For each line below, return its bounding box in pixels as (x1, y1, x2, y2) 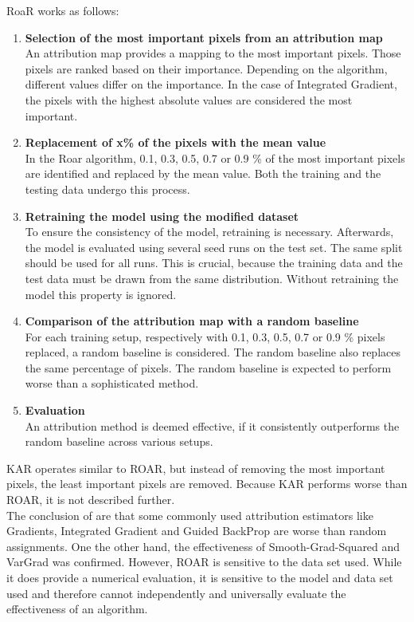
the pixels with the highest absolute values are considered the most (25, 91, 353, 108)
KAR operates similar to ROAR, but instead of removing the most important (6, 459, 385, 476)
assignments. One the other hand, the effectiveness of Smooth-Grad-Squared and (6, 537, 400, 554)
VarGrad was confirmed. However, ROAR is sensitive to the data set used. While (6, 553, 402, 570)
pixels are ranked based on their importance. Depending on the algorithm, (25, 60, 388, 77)
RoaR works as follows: (6, 2, 119, 18)
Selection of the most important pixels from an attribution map (25, 29, 383, 45)
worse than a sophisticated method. (25, 375, 199, 392)
